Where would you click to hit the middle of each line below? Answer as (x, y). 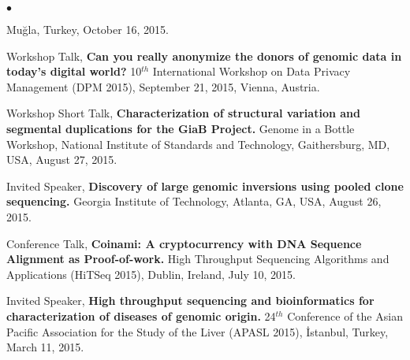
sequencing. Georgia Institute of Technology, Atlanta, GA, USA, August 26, (194, 201)
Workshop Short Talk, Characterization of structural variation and (183, 113)
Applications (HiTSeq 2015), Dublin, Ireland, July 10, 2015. (151, 274)
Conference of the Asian (345, 315)
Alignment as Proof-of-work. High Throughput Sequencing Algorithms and (198, 259)
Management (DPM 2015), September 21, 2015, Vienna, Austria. (163, 86)
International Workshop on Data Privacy (252, 71)
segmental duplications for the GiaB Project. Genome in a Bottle (181, 128)
